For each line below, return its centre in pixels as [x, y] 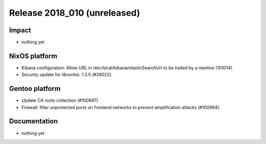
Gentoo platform [35, 89]
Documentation [33, 121]
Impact [20, 30]
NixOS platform [33, 56]
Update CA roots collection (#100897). [60, 100]
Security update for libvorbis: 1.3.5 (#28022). [67, 75]
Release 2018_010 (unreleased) [75, 13]
